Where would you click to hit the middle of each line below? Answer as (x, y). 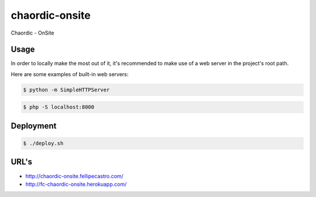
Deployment (34, 126)
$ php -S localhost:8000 (59, 107)
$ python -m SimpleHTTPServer (66, 90)
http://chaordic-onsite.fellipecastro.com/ (75, 176)
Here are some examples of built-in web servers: (70, 74)
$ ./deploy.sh (43, 143)
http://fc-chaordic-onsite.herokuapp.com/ (76, 184)
